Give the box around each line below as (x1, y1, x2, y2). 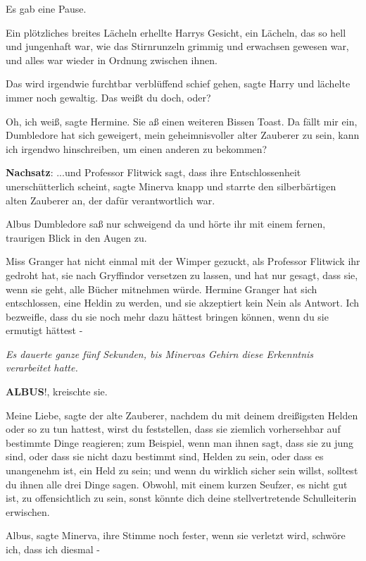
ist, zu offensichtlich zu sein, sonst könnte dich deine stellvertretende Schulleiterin (6, 491, 357, 505)
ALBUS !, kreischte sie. (6, 384, 108, 399)
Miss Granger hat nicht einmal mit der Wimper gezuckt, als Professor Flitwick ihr (6, 254, 360, 269)
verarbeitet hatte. (6, 360, 78, 375)
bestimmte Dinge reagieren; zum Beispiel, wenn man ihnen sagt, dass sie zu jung (6, 435, 353, 450)
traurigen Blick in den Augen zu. (6, 230, 147, 245)
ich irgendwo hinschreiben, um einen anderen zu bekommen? (6, 141, 267, 156)
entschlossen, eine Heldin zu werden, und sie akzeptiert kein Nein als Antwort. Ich (6, 295, 360, 310)
